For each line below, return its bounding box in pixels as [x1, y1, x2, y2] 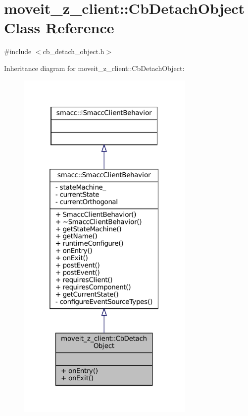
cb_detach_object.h [43, 46, 104, 57]
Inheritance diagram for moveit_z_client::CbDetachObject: [4, 63, 185, 73]
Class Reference [4, 17, 114, 38]
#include [4, 46, 32, 57]
